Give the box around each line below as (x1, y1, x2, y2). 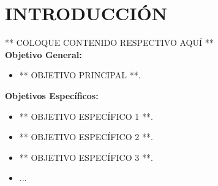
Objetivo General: (5, 48, 82, 61)
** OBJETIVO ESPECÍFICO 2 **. (19, 130, 153, 143)
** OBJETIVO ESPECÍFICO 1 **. (19, 110, 153, 122)
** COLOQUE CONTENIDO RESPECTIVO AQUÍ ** (5, 36, 214, 49)
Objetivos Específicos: (5, 89, 99, 102)
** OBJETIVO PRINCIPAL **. (19, 69, 141, 81)
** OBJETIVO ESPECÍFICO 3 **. (19, 151, 153, 163)
